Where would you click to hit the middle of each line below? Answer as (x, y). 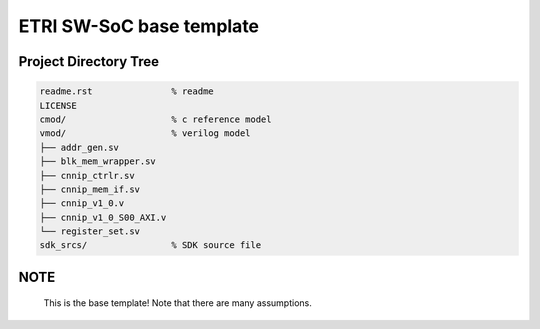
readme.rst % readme (126, 91)
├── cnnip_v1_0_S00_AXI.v (103, 217)
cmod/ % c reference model (155, 119)
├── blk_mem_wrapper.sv (98, 161)
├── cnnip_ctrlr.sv (87, 175)
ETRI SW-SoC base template (139, 26)
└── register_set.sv (89, 231)
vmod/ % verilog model (145, 133)
